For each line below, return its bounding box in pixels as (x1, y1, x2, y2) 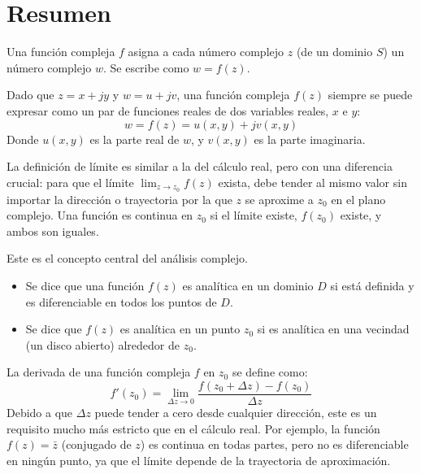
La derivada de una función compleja (7, 363, 191, 381)
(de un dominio (296, 43, 373, 60)
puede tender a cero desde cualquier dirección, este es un (94, 403, 377, 420)
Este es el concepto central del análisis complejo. (7, 250, 248, 267)
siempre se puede (328, 86, 413, 103)
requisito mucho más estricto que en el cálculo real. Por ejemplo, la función (7, 420, 380, 437)
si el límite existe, (210, 207, 297, 224)
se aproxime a (245, 190, 314, 207)
